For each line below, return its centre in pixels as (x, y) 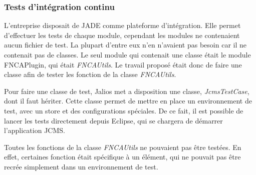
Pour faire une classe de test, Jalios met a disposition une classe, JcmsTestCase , (127, 91)
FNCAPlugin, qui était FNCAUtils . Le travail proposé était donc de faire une (123, 64)
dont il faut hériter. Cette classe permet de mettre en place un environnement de (128, 101)
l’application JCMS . (35, 130)
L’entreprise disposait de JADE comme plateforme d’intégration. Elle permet (122, 25)
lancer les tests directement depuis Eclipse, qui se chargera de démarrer (113, 120)
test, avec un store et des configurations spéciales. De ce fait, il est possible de (124, 110)
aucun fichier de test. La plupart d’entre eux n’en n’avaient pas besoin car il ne (125, 45)
